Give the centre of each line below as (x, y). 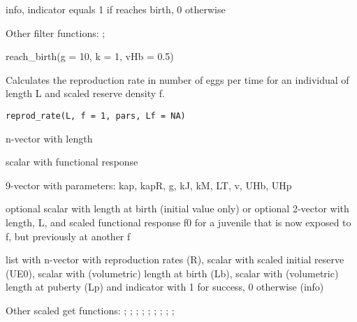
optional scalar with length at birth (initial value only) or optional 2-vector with (177, 208)
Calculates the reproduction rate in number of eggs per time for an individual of (177, 79)
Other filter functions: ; (56, 32)
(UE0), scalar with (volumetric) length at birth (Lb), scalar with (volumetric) (172, 273)
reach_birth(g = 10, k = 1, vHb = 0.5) (90, 56)
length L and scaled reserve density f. (85, 93)
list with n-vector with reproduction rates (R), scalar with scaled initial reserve (175, 259)
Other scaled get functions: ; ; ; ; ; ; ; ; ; (90, 310)
